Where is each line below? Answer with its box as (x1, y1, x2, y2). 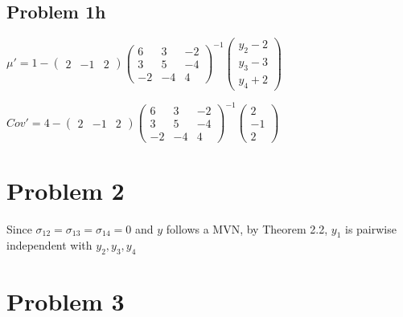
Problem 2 (6, 173, 125, 206)
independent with (6, 237, 93, 254)
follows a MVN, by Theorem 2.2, (166, 220, 328, 237)
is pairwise (344, 220, 397, 237)
